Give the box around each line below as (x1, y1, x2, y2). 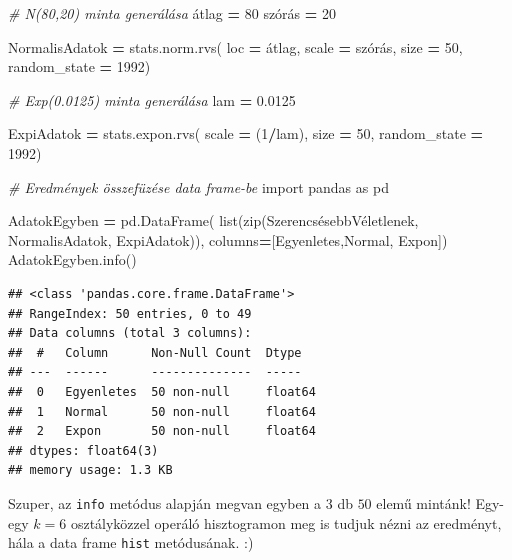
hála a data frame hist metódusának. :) (8, 532, 254, 553)
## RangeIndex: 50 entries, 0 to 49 (8, 306, 252, 321)
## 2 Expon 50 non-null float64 (8, 424, 316, 439)
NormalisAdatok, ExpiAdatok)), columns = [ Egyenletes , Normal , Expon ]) (8, 229, 448, 250)
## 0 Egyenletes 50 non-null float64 (8, 384, 316, 399)
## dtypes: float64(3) (8, 443, 159, 458)
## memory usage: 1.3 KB (8, 463, 173, 478)
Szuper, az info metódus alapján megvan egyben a (8, 492, 322, 513)
